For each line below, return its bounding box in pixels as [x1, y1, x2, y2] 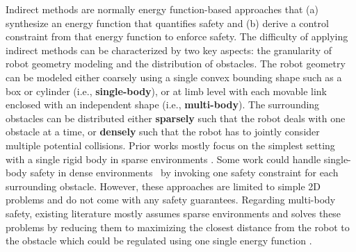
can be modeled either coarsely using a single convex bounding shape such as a [6, 69, 342, 84]
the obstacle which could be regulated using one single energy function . [6, 233, 312, 248]
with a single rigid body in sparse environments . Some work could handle [6, 151, 321, 166]
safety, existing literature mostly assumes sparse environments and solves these [6, 205, 341, 220]
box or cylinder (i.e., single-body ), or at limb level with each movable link [6, 83, 327, 98]
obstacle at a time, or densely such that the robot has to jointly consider [6, 124, 320, 139]
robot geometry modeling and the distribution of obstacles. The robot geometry [6, 56, 346, 71]
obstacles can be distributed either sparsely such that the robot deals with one [6, 110, 346, 125]
